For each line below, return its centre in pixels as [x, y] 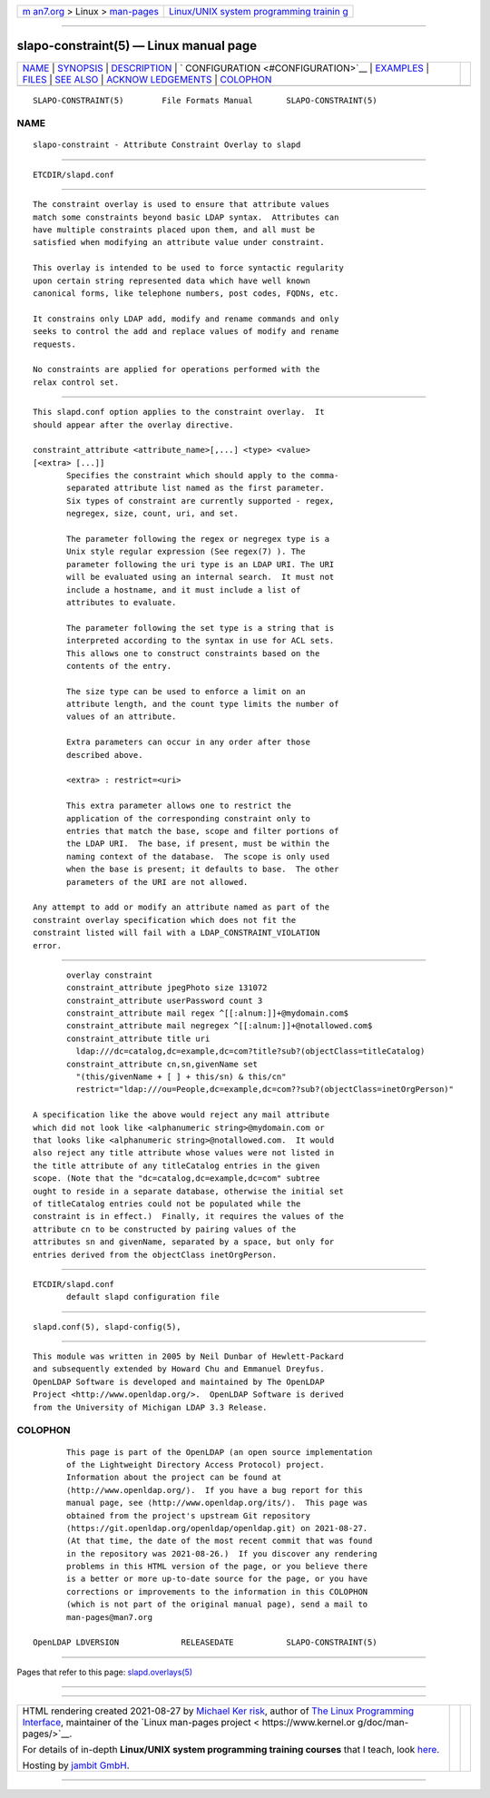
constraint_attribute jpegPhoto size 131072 [167, 988]
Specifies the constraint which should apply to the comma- [203, 476]
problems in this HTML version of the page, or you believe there [217, 1567]
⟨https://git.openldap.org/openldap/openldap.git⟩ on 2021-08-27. [217, 1528]
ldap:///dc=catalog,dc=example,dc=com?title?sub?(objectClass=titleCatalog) [250, 1051]
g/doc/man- [383, 1723]
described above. [105, 755]
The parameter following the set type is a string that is [201, 628]
